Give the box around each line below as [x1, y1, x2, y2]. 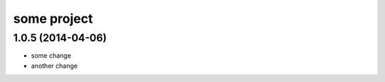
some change [31, 51, 71, 60]
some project [13, 11, 93, 26]
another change [31, 61, 78, 70]
